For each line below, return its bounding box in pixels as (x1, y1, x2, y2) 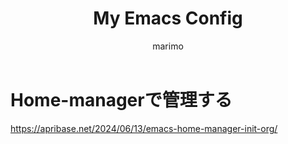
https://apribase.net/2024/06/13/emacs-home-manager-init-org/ (10, 122, 278, 134)
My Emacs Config (93, 7, 243, 30)
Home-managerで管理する (10, 88, 233, 111)
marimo (152, 40, 184, 52)
